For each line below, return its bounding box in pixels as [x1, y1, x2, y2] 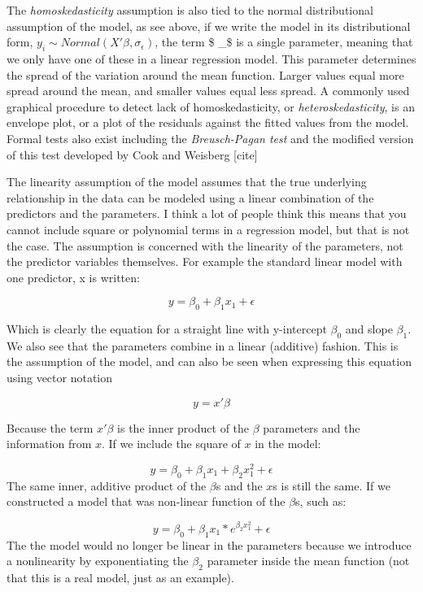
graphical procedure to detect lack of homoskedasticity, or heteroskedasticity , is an [7, 98, 415, 115]
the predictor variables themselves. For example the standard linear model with [7, 253, 403, 270]
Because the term [7, 419, 94, 436]
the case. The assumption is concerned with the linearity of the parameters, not [7, 237, 403, 254]
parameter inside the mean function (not [207, 552, 410, 569]
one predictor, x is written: [7, 268, 140, 285]
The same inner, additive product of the [7, 477, 207, 494]
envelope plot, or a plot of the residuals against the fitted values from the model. [7, 114, 409, 131]
